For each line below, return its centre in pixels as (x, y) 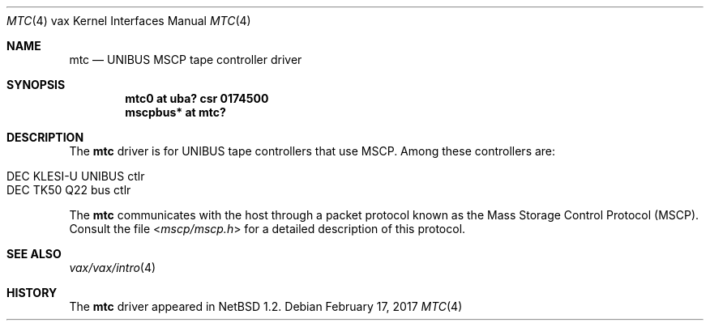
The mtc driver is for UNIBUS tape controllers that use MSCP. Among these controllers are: (312, 151)
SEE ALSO (34, 254)
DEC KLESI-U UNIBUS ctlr (76, 176)
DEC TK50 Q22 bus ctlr (69, 190)
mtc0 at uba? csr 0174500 (197, 98)
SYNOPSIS (36, 85)
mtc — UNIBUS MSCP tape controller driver (186, 59)
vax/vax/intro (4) (113, 268)
